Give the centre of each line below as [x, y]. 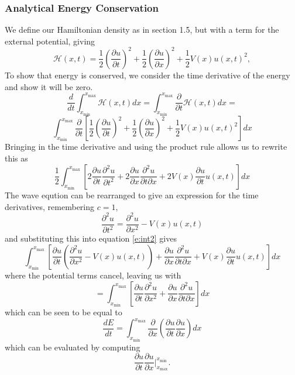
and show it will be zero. [49, 86]
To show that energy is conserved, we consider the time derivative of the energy [147, 75]
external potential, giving [50, 41]
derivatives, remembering [50, 206]
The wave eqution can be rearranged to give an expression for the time [132, 195]
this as [16, 158]
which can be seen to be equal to [64, 312]
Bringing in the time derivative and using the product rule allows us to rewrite [146, 147]
